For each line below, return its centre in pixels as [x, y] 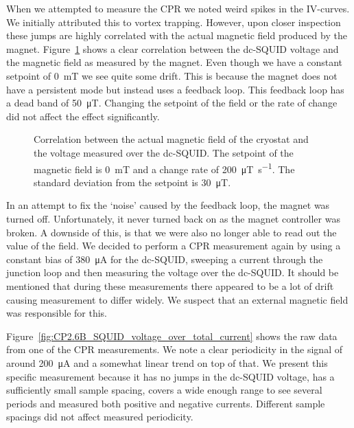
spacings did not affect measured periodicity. [100, 417]
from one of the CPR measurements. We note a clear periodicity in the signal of [174, 349]
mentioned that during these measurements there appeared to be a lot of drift [170, 285]
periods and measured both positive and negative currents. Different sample [166, 403]
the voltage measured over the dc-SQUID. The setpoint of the [164, 152]
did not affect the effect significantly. [83, 116]
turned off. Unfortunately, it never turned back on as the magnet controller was [173, 218]
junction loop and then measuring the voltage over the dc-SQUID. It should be [173, 272]
